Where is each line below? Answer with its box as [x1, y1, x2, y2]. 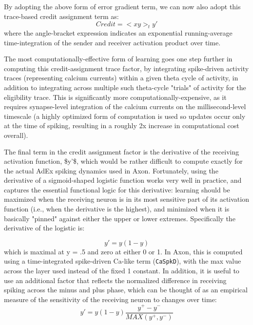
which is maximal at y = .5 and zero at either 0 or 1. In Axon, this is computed [4, 246, 243, 256]
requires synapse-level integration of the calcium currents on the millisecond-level [4, 101, 246, 112]
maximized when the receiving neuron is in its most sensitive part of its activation [4, 194, 249, 204]
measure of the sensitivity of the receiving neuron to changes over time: [4, 294, 217, 304]
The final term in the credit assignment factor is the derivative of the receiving [4, 146, 239, 156]
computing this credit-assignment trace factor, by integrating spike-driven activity [4, 63, 249, 73]
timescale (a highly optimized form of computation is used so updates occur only [4, 111, 246, 121]
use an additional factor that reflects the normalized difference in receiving [4, 275, 227, 285]
